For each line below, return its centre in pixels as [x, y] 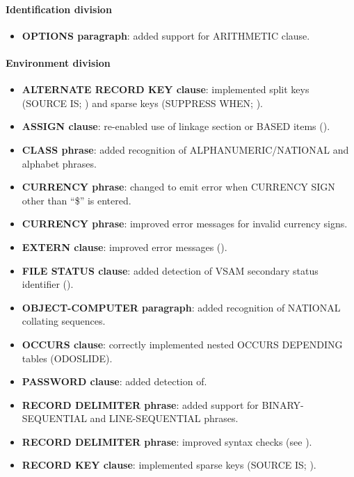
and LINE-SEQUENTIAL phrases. [164, 418]
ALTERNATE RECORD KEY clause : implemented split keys [166, 89]
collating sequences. [64, 321]
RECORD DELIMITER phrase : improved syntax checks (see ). [167, 441]
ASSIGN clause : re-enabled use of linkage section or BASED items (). [176, 126]
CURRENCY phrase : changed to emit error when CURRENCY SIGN [178, 187]
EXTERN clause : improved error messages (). [124, 246]
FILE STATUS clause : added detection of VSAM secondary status [170, 270]
